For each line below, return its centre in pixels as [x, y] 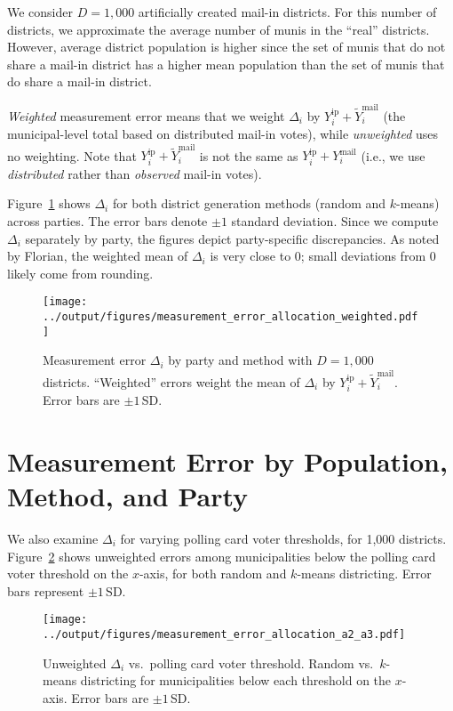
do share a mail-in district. [79, 81]
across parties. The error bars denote [107, 221]
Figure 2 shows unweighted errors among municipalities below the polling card [222, 556]
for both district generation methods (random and [249, 203]
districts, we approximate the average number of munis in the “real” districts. [219, 29]
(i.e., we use [393, 155]
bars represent [46, 590]
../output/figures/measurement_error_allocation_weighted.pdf [230, 317]
